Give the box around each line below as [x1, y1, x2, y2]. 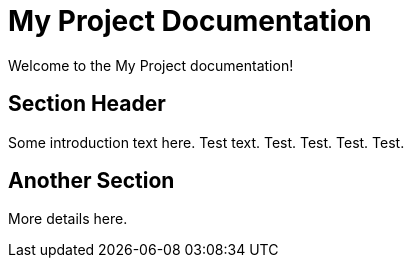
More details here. [8, 210, 128, 228]
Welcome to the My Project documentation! [8, 56, 294, 74]
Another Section [8, 168, 175, 194]
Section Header [8, 91, 166, 117]
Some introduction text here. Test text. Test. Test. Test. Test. [8, 133, 405, 151]
